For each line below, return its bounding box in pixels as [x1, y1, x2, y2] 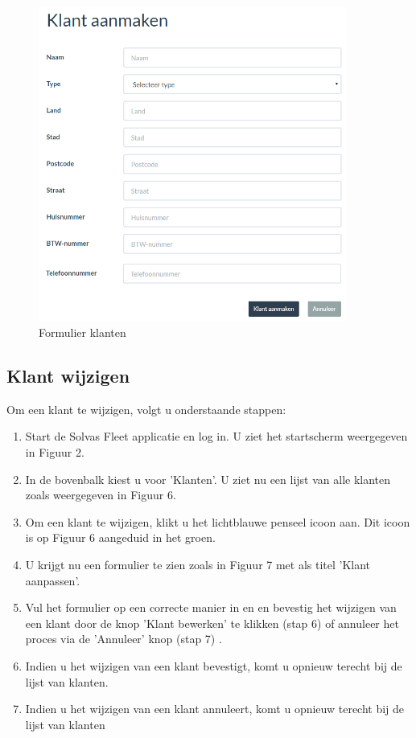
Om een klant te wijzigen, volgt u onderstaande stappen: [6, 400, 286, 417]
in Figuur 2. [25, 444, 84, 461]
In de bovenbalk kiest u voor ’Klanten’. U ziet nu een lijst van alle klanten [25, 470, 391, 487]
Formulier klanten [39, 324, 126, 341]
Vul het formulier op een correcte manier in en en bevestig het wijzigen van [25, 599, 397, 616]
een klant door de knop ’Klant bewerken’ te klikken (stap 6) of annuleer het [25, 614, 399, 631]
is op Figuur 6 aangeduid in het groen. [25, 529, 216, 546]
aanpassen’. [25, 572, 80, 588]
